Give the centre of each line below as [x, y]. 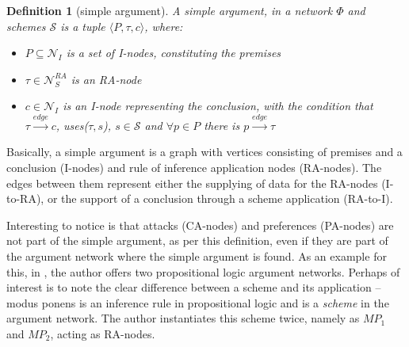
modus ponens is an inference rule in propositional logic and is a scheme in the [198, 302]
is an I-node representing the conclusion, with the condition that [218, 106]
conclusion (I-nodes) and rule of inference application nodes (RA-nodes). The [194, 167]
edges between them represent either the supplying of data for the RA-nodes [192, 183]
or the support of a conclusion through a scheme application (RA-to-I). [220, 198]
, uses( [72, 125]
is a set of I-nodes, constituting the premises [174, 53]
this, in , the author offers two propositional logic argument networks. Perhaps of [203, 271]
